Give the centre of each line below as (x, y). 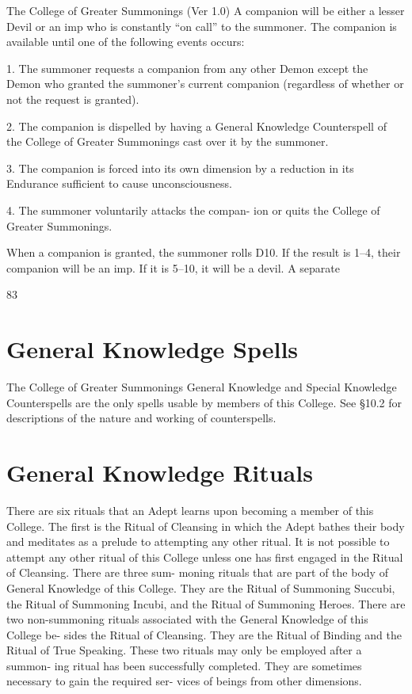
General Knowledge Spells (153, 349)
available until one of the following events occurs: (126, 42)
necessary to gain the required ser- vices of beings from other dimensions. (184, 681)
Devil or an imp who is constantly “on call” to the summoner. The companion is (202, 26)
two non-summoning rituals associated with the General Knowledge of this (187, 619)
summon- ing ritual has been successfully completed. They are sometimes (184, 665)
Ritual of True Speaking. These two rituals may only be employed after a (184, 650)
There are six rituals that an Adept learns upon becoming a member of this (190, 510)
